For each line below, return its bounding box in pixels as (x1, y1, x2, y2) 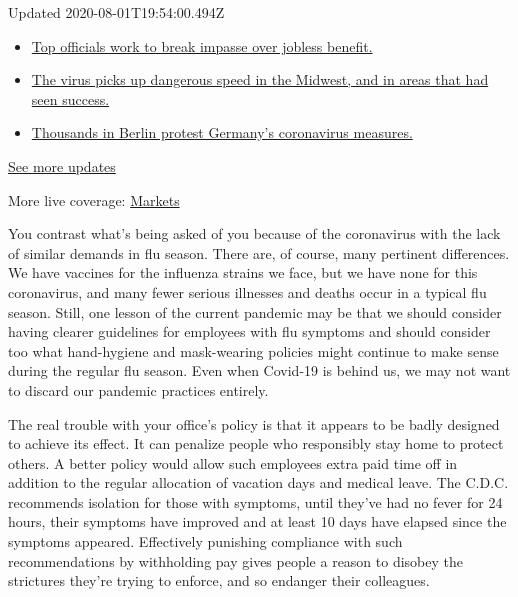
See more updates (8, 155, 116, 176)
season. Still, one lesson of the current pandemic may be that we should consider (8, 301, 502, 322)
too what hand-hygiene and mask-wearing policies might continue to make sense (8, 340, 499, 361)
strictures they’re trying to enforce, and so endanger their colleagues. (8, 570, 430, 591)
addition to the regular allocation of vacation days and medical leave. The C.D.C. (8, 472, 509, 493)
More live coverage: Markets (8, 189, 180, 210)
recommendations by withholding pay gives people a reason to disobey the (8, 550, 463, 571)
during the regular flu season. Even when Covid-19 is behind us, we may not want (8, 360, 511, 381)
